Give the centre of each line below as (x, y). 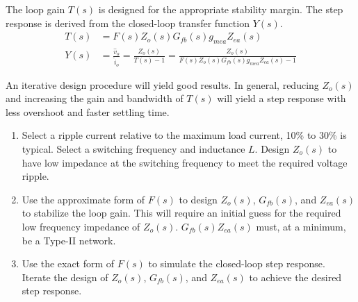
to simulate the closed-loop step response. (237, 263)
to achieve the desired (295, 277)
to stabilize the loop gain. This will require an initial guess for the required (181, 213)
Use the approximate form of (83, 199)
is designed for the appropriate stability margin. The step (221, 9)
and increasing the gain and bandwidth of (95, 98)
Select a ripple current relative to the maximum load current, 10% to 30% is (184, 135)
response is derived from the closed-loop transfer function (128, 23)
